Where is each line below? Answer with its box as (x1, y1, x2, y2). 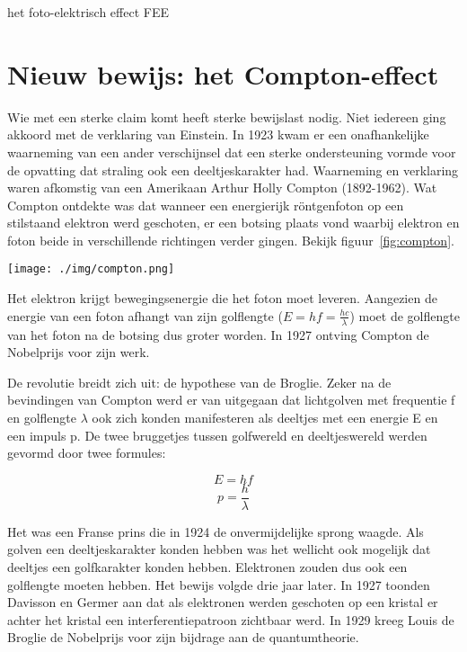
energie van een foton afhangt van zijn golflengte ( (7, 306, 283, 325)
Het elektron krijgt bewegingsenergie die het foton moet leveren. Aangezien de (7, 289, 437, 308)
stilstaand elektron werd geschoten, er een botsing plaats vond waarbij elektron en (7, 213, 460, 232)
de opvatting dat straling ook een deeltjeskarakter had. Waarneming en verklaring (7, 160, 459, 179)
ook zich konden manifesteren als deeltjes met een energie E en (92, 407, 438, 426)
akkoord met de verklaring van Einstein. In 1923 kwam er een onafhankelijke (7, 125, 429, 144)
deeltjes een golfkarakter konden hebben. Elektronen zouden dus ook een (7, 557, 408, 576)
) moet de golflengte (349, 306, 460, 325)
